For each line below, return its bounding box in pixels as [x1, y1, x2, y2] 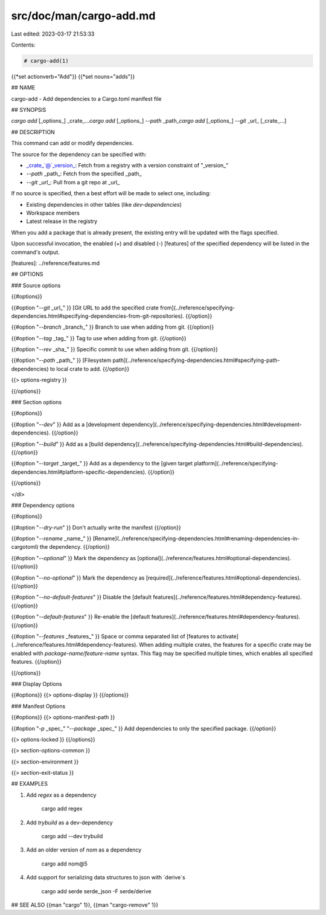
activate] [216, 633, 238, 640]
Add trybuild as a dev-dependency [26, 819, 113, 826]
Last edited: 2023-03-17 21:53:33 [11, 30, 95, 37]
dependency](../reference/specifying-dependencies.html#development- [121, 421, 302, 428]
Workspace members [26, 209, 80, 216]
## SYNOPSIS [11, 106, 46, 114]
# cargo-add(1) [24, 57, 69, 64]
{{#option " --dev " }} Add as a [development [11, 421, 121, 428]
